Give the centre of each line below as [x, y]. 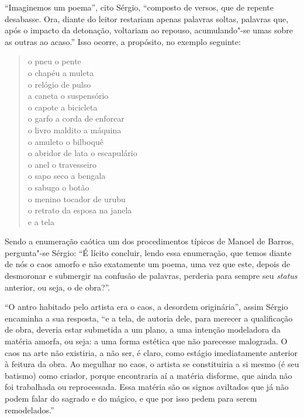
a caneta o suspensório [68, 96]
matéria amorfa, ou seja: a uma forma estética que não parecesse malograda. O [146, 341]
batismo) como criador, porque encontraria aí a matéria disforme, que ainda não [148, 375]
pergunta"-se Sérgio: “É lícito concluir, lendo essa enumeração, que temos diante [148, 252]
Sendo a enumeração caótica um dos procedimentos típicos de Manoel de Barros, [149, 241]
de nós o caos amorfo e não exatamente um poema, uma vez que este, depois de [148, 264]
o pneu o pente [54, 61]
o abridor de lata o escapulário [82, 153]
